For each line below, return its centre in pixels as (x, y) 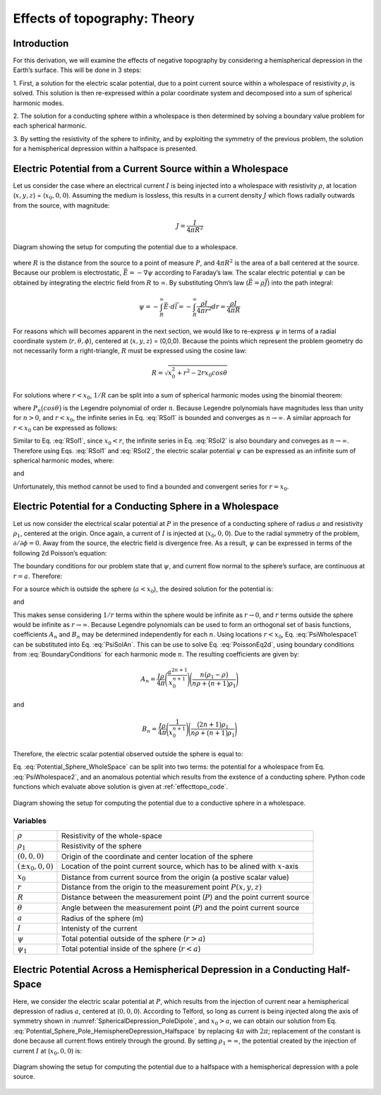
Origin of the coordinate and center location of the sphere (157, 856)
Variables (30, 821)
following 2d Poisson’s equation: (60, 553)
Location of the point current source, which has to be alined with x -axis (180, 866)
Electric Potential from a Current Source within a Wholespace (151, 169)
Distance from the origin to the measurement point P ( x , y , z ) (162, 887)
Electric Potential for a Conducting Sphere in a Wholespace (146, 507)
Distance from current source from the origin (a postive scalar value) (175, 877)
